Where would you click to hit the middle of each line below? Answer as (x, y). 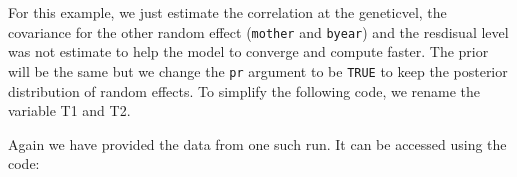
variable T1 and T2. (69, 110)
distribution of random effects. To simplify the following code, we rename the (244, 90)
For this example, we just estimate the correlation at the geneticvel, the (227, 12)
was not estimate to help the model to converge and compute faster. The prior (248, 51)
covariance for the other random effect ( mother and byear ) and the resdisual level (258, 31)
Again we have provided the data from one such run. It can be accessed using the (257, 143)
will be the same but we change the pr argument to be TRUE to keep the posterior (258, 70)
